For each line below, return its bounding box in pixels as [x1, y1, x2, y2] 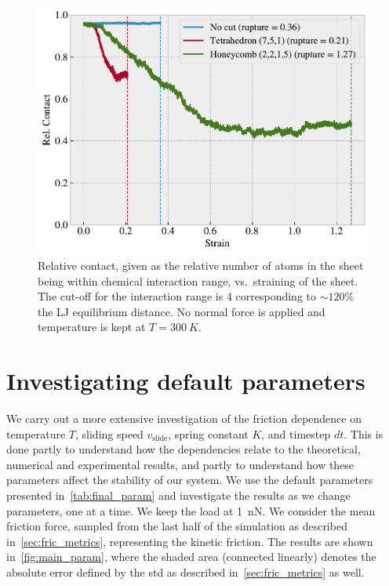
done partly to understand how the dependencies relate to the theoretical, [6, 441, 361, 457]
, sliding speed [75, 425, 144, 442]
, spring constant [168, 425, 249, 442]
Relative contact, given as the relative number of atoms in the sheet [38, 257, 364, 273]
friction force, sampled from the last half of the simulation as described [6, 518, 347, 534]
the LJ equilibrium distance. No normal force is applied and [38, 303, 325, 319]
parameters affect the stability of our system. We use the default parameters [6, 471, 373, 488]
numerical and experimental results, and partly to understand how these [6, 456, 354, 472]
